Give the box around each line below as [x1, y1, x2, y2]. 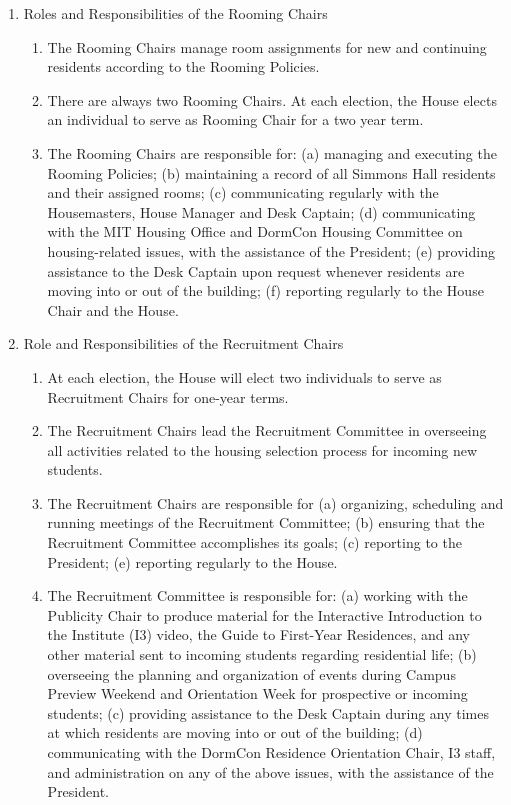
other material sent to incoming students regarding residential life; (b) [47, 644, 477, 665]
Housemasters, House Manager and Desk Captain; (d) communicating [47, 201, 476, 222]
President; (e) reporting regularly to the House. [47, 551, 338, 572]
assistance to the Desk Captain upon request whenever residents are [47, 260, 465, 281]
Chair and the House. [47, 299, 179, 320]
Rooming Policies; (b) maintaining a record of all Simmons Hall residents [47, 162, 496, 183]
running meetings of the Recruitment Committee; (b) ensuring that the [47, 512, 485, 533]
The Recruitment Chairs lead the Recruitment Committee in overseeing [47, 420, 487, 441]
